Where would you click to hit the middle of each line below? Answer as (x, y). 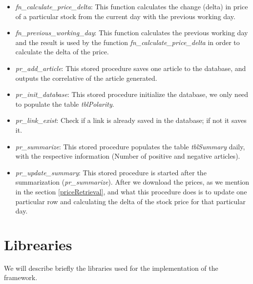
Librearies (38, 244)
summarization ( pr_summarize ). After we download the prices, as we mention (132, 182)
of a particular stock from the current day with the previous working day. (125, 16)
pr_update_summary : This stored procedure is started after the (111, 172)
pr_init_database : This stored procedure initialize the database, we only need (132, 94)
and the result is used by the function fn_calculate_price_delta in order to (127, 42)
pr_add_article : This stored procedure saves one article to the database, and (131, 68)
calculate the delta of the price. (62, 52)
